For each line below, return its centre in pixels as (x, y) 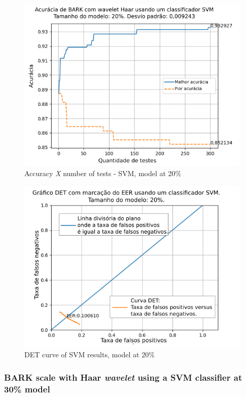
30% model (27, 389)
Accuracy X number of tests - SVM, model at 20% (103, 173)
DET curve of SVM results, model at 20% (90, 355)
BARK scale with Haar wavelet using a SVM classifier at (123, 377)
